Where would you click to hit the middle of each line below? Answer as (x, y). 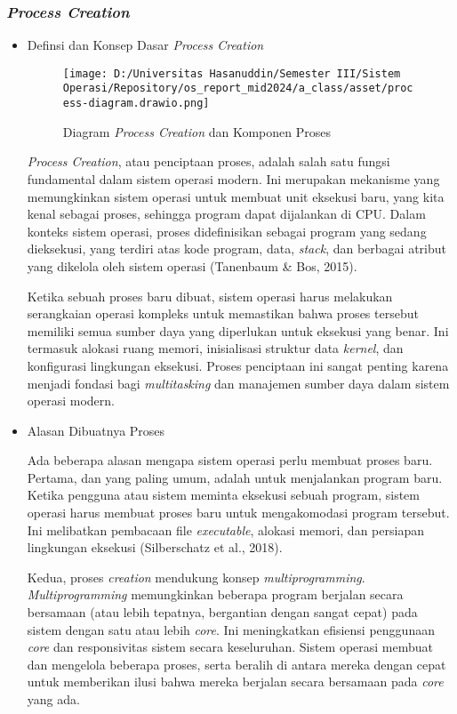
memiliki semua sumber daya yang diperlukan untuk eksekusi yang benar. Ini (238, 330)
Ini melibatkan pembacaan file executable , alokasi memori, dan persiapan (225, 529)
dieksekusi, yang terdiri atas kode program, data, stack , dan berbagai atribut (237, 249)
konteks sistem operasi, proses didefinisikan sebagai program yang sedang (227, 231)
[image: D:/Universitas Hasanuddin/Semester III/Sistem (232, 73)
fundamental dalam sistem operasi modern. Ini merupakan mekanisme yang (233, 178)
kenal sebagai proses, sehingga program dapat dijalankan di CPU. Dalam (226, 214)
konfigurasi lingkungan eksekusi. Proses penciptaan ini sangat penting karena (238, 365)
